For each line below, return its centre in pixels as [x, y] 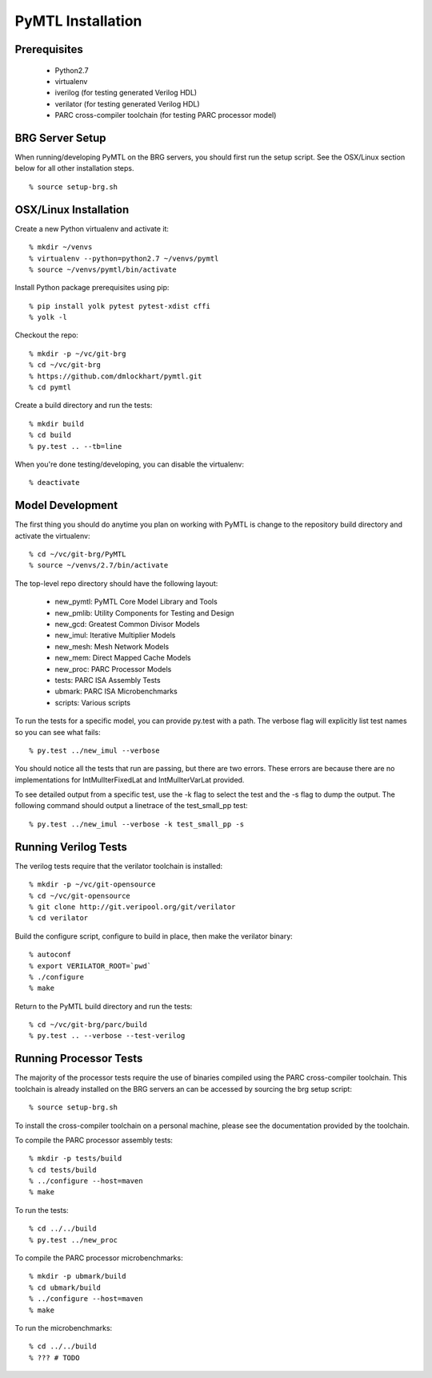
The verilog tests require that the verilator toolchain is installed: [119, 866]
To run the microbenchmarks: [64, 1328]
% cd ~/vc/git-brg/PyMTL [78, 554]
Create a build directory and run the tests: [84, 406]
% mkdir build [56, 424]
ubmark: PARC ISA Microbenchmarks [116, 691]
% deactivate [54, 483]
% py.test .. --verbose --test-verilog [107, 1036]
